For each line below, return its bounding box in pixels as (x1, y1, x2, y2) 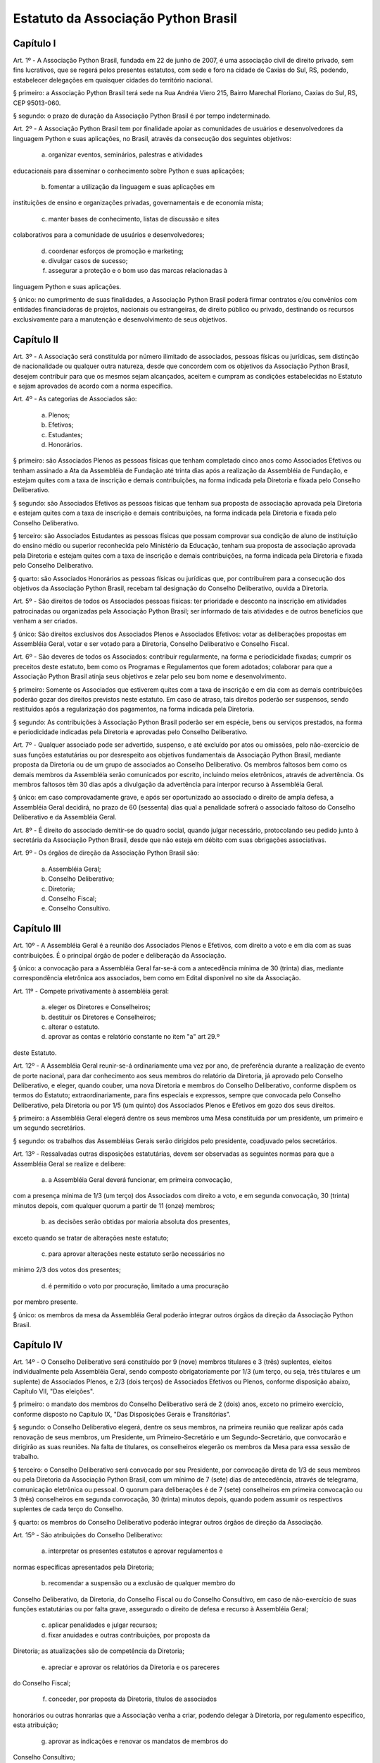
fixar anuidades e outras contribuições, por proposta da (48, 1630, 210, 1639)
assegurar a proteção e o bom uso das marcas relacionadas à (48, 267, 228, 275)
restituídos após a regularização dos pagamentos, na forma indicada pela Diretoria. (13, 705, 255, 714)
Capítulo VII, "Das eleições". (13, 1387, 95, 1396)
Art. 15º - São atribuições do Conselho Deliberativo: (13, 1531, 163, 1539)
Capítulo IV (13, 1338, 63, 1350)
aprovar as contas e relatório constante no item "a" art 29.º (48, 1032, 220, 1041)
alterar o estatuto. (48, 1023, 100, 1031)
